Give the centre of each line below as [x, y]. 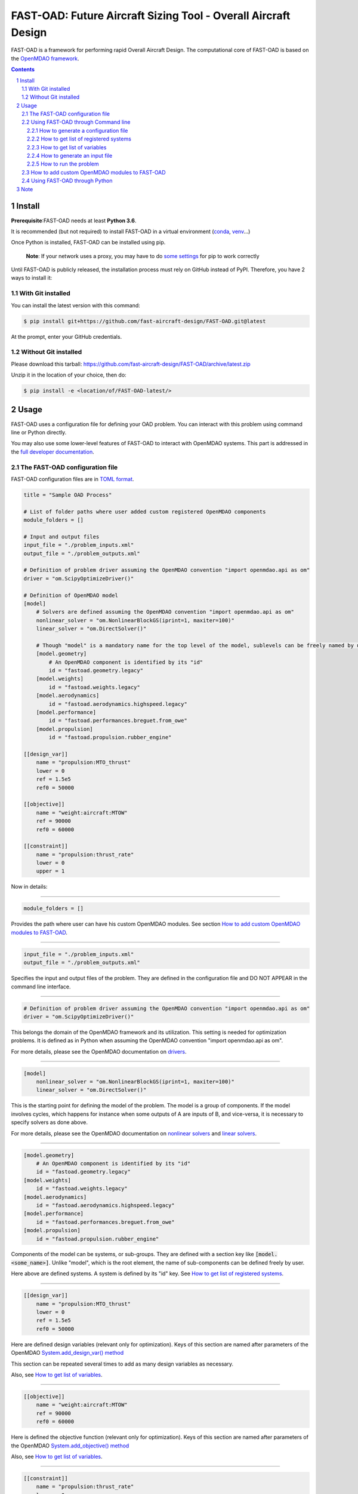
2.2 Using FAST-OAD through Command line [76, 122]
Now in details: [29, 887]
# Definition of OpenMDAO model [71, 595]
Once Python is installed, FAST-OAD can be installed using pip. [88, 243]
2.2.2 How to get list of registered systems [79, 139]
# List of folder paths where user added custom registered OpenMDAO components [145, 512]
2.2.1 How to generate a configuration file [78, 130]
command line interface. [41, 987]
